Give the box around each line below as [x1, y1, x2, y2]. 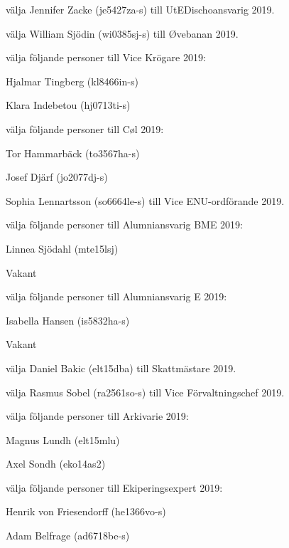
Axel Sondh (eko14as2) [6, 456, 106, 471]
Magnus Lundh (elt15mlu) [6, 432, 120, 447]
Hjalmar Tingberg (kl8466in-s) [6, 73, 138, 88]
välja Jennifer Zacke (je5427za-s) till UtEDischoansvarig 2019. [6, 2, 275, 16]
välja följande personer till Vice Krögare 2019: [6, 50, 206, 65]
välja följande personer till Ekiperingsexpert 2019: [6, 480, 223, 495]
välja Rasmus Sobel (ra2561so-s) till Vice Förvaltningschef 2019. [6, 384, 285, 399]
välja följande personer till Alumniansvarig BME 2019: [6, 217, 243, 232]
